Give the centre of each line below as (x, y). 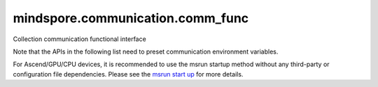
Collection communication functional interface (79, 39)
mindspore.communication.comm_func (131, 18)
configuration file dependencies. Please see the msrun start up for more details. (128, 74)
